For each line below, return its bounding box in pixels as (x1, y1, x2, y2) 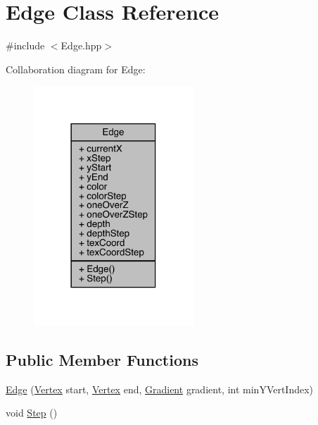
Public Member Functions (6, 348, 198, 370)
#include (6, 38, 45, 53)
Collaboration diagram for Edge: (6, 61, 146, 76)
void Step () (6, 405, 58, 420)
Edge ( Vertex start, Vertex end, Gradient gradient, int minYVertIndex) (6, 381, 314, 396)
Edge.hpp (61, 38, 102, 53)
